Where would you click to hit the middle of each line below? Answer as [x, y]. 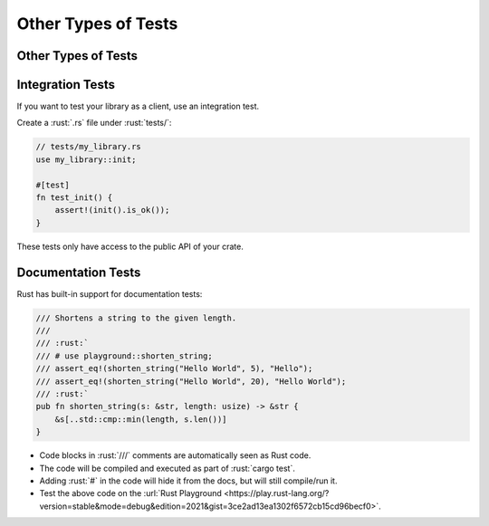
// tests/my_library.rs [89, 147]
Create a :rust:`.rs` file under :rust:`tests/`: [94, 123]
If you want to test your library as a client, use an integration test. [138, 106]
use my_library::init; [86, 159]
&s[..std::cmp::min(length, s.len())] [141, 419]
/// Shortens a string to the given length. [136, 318]
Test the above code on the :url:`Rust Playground [130, 493]
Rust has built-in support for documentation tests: [110, 293]
